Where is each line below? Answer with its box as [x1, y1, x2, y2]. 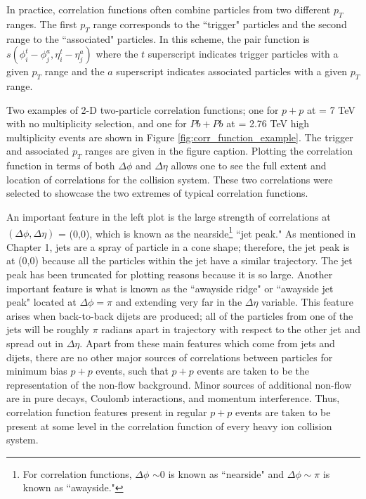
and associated [6, 143, 70, 158]
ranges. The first [6, 16, 77, 31]
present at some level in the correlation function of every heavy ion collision [6, 418, 332, 433]
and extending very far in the [115, 294, 242, 309]
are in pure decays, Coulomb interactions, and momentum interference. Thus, [6, 391, 340, 406]
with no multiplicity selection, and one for [6, 116, 187, 131]
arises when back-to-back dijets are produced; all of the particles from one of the [6, 308, 353, 323]
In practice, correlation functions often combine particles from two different [6, 2, 331, 16]
